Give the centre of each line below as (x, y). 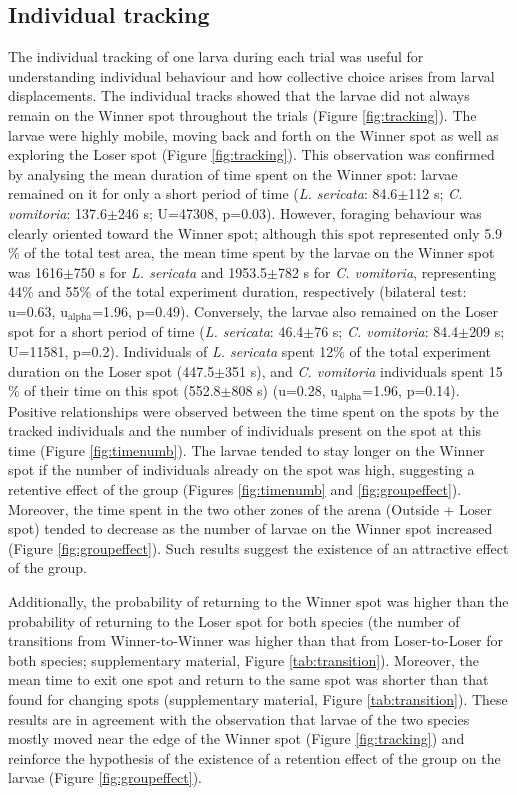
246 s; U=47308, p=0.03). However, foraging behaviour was (299, 212)
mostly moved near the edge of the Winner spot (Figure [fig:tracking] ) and (236, 738)
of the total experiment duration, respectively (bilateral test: (281, 291)
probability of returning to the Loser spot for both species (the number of (234, 620)
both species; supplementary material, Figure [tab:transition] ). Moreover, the (243, 659)
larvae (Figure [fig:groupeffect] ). (105, 777)
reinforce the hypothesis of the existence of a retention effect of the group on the (254, 757)
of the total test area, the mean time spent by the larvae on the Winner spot (259, 252)
